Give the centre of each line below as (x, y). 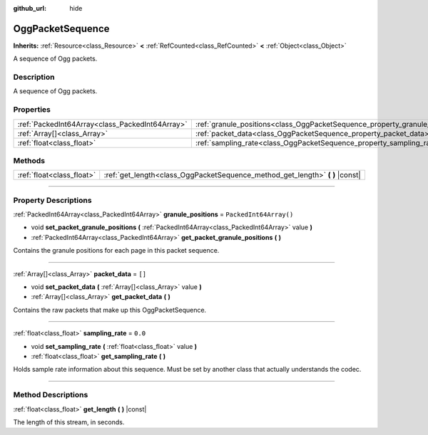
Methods (29, 160)
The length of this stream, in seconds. (69, 422)
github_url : (30, 8)
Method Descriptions (51, 395)
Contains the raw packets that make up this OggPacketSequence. (110, 310)
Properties (32, 110)
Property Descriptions (52, 200)
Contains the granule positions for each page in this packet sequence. (116, 251)
